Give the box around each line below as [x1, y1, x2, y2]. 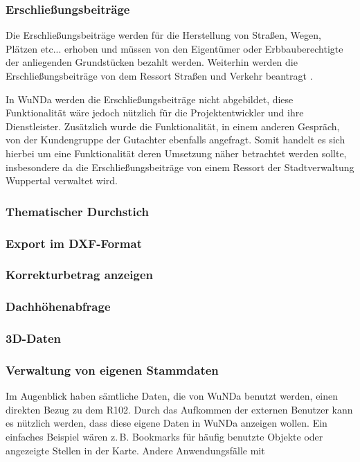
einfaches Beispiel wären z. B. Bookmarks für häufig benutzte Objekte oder [6, 429, 323, 443]
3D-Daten [6, 330, 62, 347]
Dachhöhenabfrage [6, 298, 111, 315]
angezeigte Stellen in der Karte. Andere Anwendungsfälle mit [6, 443, 265, 457]
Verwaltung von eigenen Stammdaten [6, 361, 219, 378]
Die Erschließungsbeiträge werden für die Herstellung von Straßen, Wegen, [6, 28, 321, 42]
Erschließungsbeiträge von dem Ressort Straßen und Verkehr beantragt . [6, 69, 313, 82]
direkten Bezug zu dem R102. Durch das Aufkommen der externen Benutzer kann [6, 402, 353, 416]
